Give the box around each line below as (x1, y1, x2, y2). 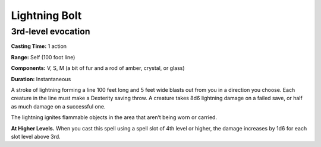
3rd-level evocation (11, 26, 90, 37)
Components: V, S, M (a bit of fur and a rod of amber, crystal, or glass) (11, 65, 185, 72)
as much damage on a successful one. (11, 103, 106, 110)
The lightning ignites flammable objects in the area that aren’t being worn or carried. (11, 114, 217, 121)
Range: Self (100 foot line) (11, 53, 75, 60)
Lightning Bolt (11, 9, 82, 22)
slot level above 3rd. (11, 133, 61, 140)
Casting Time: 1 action (11, 43, 67, 50)
